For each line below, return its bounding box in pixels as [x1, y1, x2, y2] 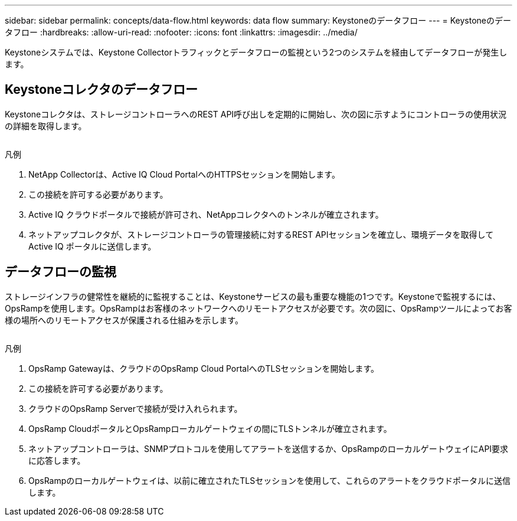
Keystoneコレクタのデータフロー [5, 82, 198, 97]
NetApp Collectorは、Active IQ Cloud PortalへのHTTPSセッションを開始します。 [28, 169, 340, 179]
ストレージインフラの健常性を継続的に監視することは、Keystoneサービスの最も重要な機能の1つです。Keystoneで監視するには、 [5, 291, 501, 302]
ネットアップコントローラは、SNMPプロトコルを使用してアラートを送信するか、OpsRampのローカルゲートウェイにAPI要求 [28, 443, 509, 454]
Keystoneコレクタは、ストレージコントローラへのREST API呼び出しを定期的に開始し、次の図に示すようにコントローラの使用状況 [5, 109, 507, 119]
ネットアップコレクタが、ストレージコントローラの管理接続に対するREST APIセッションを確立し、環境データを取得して [28, 229, 494, 240]
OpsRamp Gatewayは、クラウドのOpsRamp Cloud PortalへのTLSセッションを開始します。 [28, 363, 379, 373]
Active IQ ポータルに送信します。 [28, 241, 156, 251]
